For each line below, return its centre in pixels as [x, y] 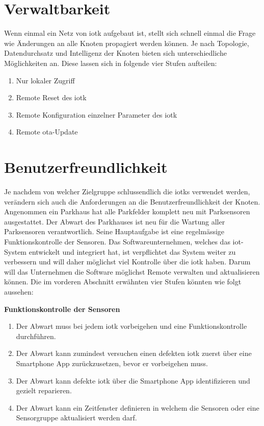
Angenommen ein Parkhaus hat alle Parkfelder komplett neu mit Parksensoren [127, 211]
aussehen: [19, 291]
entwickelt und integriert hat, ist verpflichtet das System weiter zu [132, 251]
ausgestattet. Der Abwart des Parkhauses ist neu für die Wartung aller [115, 221]
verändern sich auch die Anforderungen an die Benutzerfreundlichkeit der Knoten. [132, 201]
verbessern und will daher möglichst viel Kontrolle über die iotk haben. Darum [127, 262]
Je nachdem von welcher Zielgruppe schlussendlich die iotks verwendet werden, [127, 191]
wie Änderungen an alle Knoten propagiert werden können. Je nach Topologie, [127, 43]
